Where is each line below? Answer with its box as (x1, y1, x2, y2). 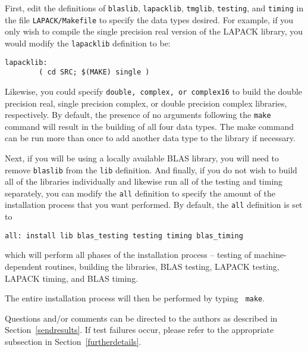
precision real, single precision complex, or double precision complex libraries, (5, 96, 287, 109)
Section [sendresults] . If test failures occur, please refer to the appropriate (5, 323, 274, 336)
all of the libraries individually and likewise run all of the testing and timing (5, 175, 283, 188)
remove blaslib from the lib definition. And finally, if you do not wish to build (5, 163, 297, 176)
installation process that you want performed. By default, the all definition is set (5, 198, 303, 211)
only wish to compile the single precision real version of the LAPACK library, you (5, 25, 303, 38)
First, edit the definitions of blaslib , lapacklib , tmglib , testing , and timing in (5, 2, 304, 14)
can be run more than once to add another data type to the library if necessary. (5, 132, 296, 144)
